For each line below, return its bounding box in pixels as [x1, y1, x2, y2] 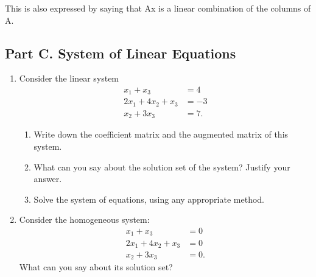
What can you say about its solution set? [19, 261, 173, 273]
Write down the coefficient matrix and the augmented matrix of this [33, 128, 289, 141]
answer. [33, 172, 62, 185]
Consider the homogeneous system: [19, 213, 150, 226]
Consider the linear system [19, 72, 119, 85]
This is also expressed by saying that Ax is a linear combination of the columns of [5, 2, 311, 14]
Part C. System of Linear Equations [5, 43, 236, 62]
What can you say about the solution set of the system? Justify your [33, 160, 290, 173]
